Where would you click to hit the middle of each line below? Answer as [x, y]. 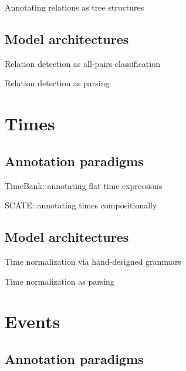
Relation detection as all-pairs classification [82, 63]
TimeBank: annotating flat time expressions [84, 185]
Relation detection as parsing [57, 83]
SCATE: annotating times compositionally [81, 205]
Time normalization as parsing [60, 281]
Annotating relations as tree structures [75, 7]
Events [33, 321]
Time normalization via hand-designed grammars [93, 261]
